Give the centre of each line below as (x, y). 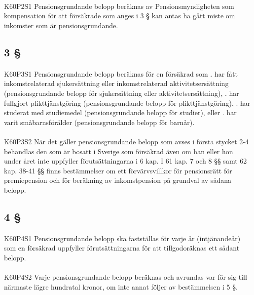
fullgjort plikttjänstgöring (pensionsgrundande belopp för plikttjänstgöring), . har (127, 103)
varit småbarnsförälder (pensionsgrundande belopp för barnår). (99, 122)
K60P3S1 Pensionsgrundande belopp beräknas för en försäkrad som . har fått (121, 73)
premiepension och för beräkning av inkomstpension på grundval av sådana (118, 180)
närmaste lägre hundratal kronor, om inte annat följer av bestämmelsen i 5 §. (121, 286)
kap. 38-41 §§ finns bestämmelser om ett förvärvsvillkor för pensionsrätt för (118, 170)
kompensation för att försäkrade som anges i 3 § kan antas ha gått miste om (120, 16)
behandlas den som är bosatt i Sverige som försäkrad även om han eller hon (119, 151)
